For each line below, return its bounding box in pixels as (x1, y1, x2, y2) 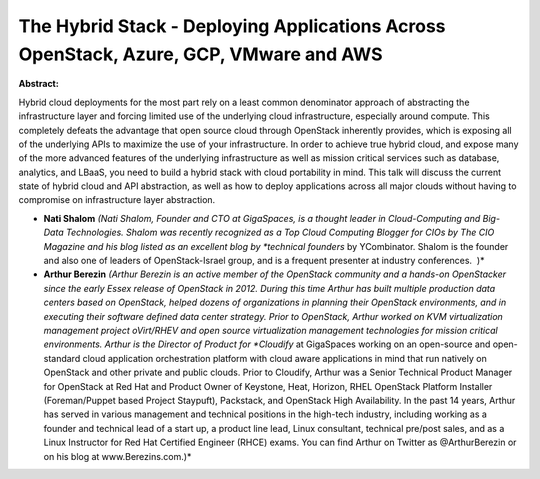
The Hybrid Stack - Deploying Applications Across (18, 15, 446, 37)
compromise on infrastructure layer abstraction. (18, 194, 216, 206)
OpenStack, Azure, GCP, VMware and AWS (18, 43, 384, 65)
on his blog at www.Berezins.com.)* (43, 450, 192, 462)
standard (43, 352, 81, 364)
